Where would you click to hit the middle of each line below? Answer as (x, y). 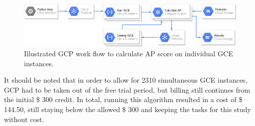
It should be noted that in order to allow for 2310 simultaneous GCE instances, (126, 80)
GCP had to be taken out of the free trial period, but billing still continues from (127, 89)
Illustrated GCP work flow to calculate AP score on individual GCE (128, 54)
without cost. (24, 119)
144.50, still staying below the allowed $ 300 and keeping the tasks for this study (127, 109)
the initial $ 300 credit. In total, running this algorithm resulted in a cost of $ (123, 99)
